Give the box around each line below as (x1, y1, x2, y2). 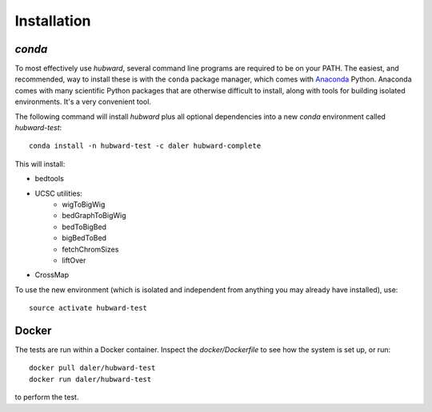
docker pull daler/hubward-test (29, 363, 156, 373)
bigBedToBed (62, 233, 107, 243)
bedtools (34, 174, 64, 184)
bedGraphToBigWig (62, 211, 127, 220)
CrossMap (34, 270, 70, 279)
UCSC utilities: (34, 188, 83, 198)
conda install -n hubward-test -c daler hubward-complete (29, 141, 262, 151)
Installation (14, 12, 91, 30)
